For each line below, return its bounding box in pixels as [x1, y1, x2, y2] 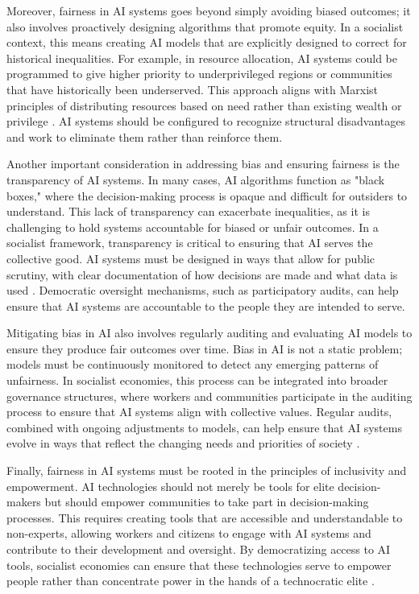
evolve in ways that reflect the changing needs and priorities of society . [6, 435, 360, 452]
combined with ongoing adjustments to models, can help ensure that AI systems [6, 419, 402, 435]
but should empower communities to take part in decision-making [44, 493, 369, 510]
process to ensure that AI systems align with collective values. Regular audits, [6, 403, 392, 420]
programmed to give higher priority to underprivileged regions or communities [6, 65, 392, 82]
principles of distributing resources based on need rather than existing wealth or [6, 97, 402, 113]
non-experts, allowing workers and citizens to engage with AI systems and [6, 525, 371, 542]
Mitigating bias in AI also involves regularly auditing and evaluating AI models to [6, 324, 413, 341]
